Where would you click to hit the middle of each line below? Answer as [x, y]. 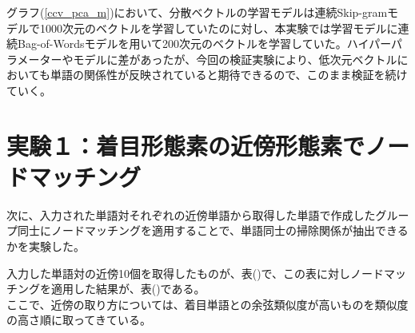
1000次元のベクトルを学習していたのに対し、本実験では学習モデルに [219, 28]
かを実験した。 [46, 246]
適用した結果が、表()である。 [128, 289]
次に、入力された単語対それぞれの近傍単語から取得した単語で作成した [191, 214]
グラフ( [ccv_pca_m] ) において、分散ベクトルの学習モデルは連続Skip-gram [197, 12]
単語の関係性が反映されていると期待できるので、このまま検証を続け [229, 75]
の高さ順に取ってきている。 [79, 320]
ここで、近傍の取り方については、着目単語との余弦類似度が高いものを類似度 [207, 304]
